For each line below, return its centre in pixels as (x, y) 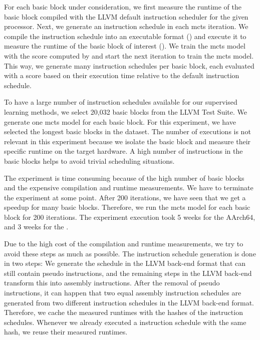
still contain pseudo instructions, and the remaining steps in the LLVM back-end (128, 273)
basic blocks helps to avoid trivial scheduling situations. (89, 160)
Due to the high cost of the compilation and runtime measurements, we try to (124, 244)
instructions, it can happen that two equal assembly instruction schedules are (123, 293)
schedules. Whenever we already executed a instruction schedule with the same (125, 322)
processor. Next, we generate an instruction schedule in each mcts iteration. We (126, 26)
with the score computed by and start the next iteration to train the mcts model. (129, 55)
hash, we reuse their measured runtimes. (66, 332)
